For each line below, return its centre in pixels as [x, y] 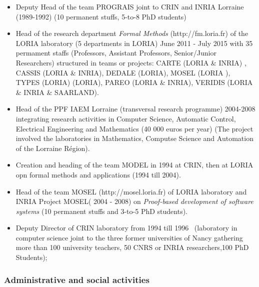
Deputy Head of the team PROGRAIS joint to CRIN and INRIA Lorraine [130, 6]
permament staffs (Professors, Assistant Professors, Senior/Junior [116, 53]
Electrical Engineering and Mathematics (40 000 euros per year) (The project [134, 128]
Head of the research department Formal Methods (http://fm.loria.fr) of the [132, 33]
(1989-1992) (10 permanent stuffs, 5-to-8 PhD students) [101, 16]
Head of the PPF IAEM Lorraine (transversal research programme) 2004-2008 [135, 109]
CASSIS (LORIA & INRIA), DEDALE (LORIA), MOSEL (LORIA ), [123, 72]
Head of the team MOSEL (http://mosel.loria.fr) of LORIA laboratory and [131, 191]
